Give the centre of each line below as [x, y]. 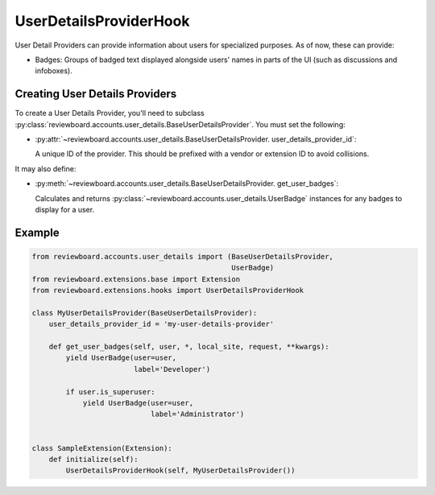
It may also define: [46, 168]
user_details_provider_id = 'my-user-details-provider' [162, 324]
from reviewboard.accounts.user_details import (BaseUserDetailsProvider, [183, 256]
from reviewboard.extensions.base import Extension [136, 279]
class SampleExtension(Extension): [102, 448]
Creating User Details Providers [96, 94]
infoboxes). [54, 71]
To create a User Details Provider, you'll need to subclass [110, 113]
